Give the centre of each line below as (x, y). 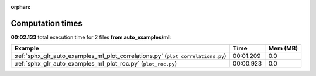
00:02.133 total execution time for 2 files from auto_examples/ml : (91, 37)
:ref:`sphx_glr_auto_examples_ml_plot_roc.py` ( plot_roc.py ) (96, 64)
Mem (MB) (283, 48)
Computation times (47, 23)
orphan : (21, 7)
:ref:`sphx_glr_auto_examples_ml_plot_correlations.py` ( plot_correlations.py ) (120, 56)
